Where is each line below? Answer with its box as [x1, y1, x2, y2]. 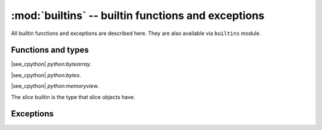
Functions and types [11, 45, 89, 55]
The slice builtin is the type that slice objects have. [11, 93, 135, 100]
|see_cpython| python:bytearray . [11, 61, 92, 68]
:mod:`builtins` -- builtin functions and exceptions [11, 9, 265, 22]
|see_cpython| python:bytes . [11, 71, 82, 78]
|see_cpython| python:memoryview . [11, 83, 100, 90]
